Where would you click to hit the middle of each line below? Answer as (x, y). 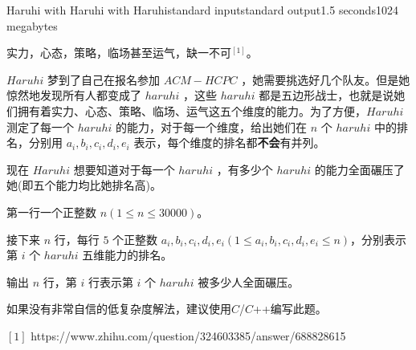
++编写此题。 (290, 309)
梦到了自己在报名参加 (103, 79)
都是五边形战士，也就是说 (326, 95)
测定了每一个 (40, 126)
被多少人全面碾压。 (249, 281)
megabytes (32, 25)
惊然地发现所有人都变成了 (74, 95)
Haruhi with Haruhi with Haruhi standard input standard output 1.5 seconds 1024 (202, 10)
